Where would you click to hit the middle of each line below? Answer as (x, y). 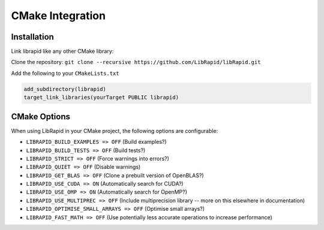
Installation (32, 37)
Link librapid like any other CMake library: (62, 52)
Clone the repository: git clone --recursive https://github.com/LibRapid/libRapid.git (136, 62)
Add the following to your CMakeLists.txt (65, 73)
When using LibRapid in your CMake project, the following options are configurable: (115, 131)
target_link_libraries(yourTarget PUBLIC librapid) (101, 98)
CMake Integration (58, 16)
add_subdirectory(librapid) (65, 89)
